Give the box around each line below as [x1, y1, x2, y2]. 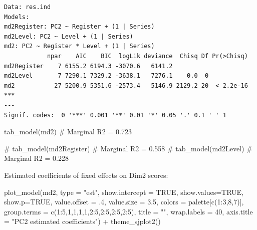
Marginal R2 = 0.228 [4, 153, 69, 163]
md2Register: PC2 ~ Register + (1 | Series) [4, 23, 155, 31]
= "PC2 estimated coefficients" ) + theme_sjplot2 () [4, 216, 161, 226]
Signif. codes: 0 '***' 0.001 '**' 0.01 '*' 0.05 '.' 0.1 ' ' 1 [4, 111, 226, 119]
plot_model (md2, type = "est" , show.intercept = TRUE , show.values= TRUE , [4, 186, 244, 197]
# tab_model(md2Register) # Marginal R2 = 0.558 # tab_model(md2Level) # [4, 143, 252, 153]
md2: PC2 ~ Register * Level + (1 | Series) [4, 43, 155, 50]
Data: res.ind [4, 4, 51, 11]
